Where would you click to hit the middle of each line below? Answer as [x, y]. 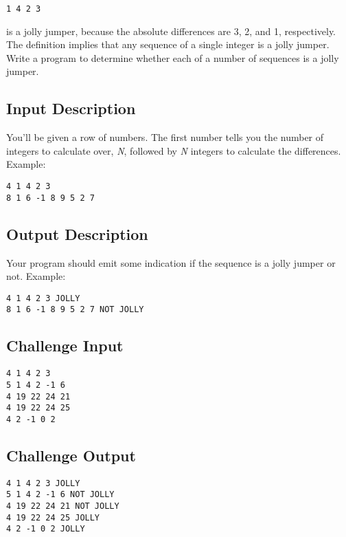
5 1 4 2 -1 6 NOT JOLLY [60, 495]
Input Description [71, 108]
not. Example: [36, 276]
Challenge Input [65, 346]
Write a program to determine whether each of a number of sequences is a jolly [173, 57]
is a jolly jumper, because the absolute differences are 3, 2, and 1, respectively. [171, 31]
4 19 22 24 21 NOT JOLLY [63, 506]
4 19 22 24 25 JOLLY [53, 517]
